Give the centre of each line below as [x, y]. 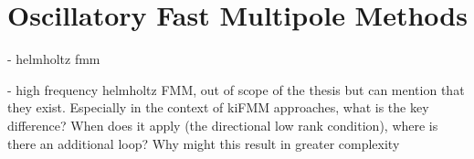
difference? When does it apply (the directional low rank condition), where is [223, 125]
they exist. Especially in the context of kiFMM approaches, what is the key [218, 107]
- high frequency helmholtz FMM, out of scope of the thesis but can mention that [236, 89]
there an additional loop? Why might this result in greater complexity [204, 143]
